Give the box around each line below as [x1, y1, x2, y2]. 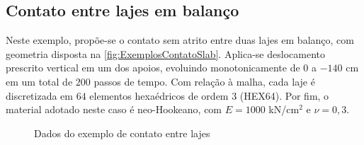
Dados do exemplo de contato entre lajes [34, 125, 210, 140]
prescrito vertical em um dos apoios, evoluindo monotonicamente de [6, 60, 300, 75]
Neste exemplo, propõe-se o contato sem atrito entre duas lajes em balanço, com [6, 33, 354, 47]
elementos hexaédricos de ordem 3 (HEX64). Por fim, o [89, 88, 329, 103]
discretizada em [6, 88, 73, 103]
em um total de [6, 74, 73, 88]
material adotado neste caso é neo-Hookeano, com [6, 102, 222, 117]
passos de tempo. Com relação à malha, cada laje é [93, 74, 315, 88]
